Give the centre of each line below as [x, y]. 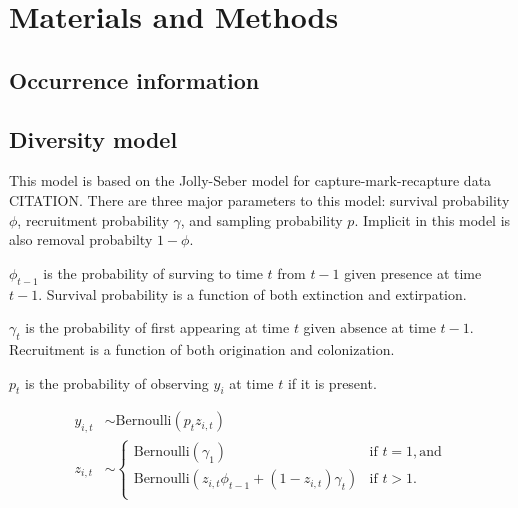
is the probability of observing [117, 382]
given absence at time [369, 327]
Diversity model [93, 138]
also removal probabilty [81, 239]
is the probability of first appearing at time [157, 327]
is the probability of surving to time [153, 272]
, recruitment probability [93, 219]
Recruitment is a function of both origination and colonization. [202, 348]
